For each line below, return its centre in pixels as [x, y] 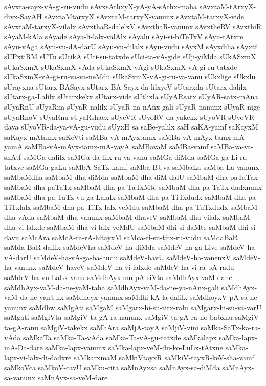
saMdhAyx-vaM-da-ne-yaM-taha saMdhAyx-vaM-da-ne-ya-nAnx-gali [112, 287]
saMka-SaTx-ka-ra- [231, 327]
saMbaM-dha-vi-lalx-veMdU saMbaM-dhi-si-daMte [127, 227]
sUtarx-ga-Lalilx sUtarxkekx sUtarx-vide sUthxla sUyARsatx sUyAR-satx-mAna [131, 97]
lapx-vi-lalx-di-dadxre [38, 357]
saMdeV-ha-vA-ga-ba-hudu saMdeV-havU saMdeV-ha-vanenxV [132, 257]
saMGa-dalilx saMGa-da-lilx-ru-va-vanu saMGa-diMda [109, 156]
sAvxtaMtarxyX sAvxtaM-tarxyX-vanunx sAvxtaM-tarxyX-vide [144, 16]
